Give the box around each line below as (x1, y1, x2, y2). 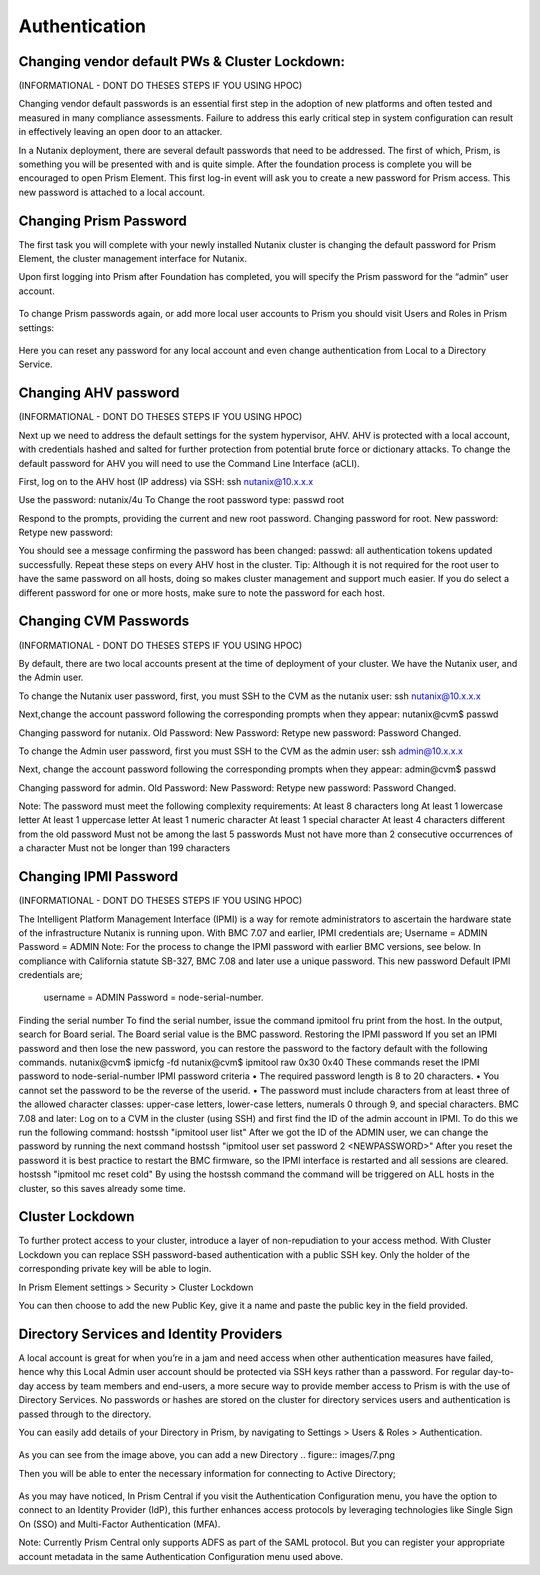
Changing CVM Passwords (18, 613, 190, 630)
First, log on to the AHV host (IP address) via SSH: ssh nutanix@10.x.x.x (18, 475, 314, 487)
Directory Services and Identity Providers (18, 1325, 283, 1342)
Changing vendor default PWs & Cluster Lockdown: (18, 53, 345, 70)
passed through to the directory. (18, 1408, 152, 1420)
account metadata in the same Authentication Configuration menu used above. (18, 1550, 344, 1562)
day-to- (482, 1366, 514, 1378)
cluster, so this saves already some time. (18, 1182, 186, 1194)
